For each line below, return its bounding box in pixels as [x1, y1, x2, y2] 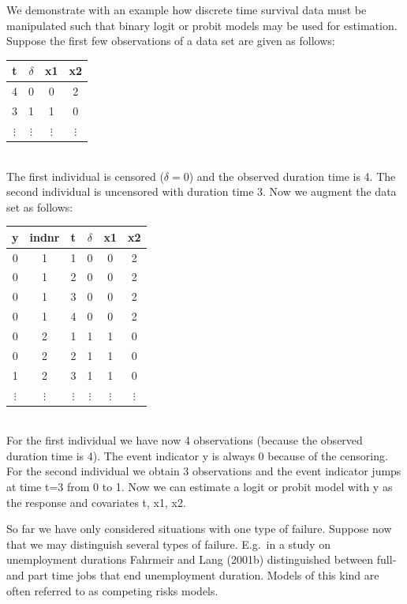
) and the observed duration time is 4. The [189, 167, 396, 184]
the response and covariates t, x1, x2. [6, 493, 186, 510]
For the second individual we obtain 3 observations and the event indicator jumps [6, 463, 401, 479]
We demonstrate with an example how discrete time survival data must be [6, 2, 367, 17]
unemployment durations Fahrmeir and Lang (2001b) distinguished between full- [6, 551, 397, 568]
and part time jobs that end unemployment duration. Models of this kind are [6, 566, 379, 583]
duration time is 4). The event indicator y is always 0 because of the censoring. [6, 447, 388, 463]
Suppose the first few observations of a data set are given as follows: [6, 32, 335, 49]
